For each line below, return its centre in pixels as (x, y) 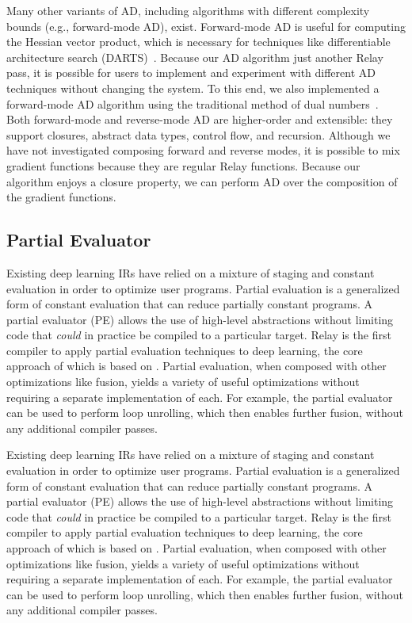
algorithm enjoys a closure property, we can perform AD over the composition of (202, 181)
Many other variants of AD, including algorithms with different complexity (188, 10)
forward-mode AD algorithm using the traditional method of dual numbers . (193, 103)
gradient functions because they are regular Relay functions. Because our (183, 165)
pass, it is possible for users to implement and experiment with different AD (191, 73)
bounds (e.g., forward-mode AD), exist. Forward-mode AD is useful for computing (206, 26)
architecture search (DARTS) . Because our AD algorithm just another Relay (195, 57)
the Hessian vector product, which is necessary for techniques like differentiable (198, 42)
